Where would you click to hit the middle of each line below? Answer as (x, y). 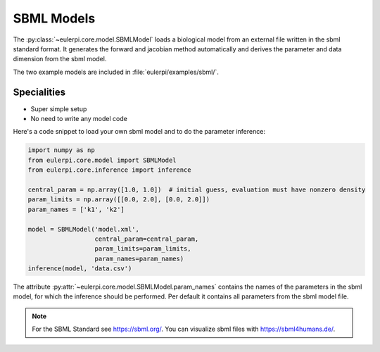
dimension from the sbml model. (60, 59)
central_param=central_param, (147, 239)
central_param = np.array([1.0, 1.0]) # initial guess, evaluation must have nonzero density (197, 189)
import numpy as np (61, 150)
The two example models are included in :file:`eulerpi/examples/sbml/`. (116, 72)
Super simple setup (59, 108)
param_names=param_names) (139, 258)
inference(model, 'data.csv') (80, 269)
